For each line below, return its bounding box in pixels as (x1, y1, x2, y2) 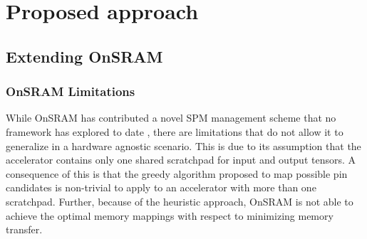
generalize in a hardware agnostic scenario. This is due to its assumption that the (6, 138, 361, 153)
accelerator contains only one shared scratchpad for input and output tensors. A (6, 152, 356, 167)
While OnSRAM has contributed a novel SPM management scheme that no (6, 110, 336, 125)
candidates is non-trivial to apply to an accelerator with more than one (6, 180, 316, 195)
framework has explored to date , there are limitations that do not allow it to (6, 124, 343, 139)
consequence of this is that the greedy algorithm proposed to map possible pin (6, 166, 348, 181)
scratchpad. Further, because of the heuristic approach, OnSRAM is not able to (6, 193, 353, 208)
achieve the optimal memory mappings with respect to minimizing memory (6, 208, 334, 223)
